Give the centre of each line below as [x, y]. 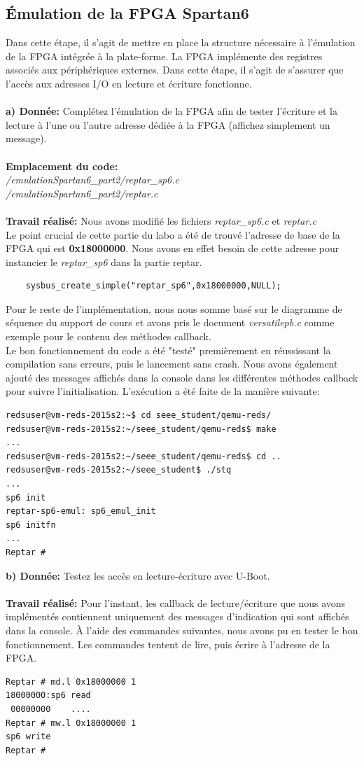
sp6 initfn [31, 525]
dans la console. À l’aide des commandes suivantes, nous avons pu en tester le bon [182, 630]
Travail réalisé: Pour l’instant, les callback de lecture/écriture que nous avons [176, 602]
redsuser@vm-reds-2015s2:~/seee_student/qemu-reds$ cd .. [143, 456]
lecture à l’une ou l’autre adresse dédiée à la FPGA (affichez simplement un [168, 124]
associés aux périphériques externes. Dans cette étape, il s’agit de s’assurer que [175, 70]
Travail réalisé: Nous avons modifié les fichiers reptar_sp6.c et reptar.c [161, 220]
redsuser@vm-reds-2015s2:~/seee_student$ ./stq [119, 470]
